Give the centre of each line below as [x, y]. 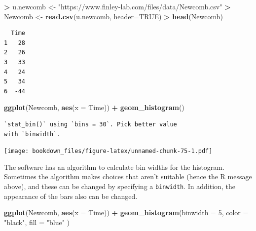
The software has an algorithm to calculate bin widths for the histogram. [114, 167]
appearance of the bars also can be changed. [71, 196]
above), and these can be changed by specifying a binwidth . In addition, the [120, 186]
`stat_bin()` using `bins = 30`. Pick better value [91, 124]
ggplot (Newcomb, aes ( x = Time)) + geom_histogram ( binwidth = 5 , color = [126, 212]
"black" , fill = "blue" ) [37, 222]
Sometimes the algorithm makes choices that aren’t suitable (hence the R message [128, 176]
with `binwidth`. [32, 134]
